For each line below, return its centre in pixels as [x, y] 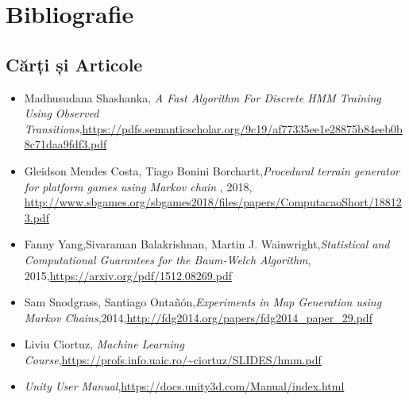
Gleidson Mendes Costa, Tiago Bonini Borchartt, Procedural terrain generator [212, 170]
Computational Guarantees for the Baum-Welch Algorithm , [168, 259]
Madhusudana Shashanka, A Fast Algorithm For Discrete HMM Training [203, 97]
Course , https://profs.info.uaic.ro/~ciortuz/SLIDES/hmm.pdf [173, 359]
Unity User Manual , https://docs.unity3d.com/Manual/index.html [184, 386]
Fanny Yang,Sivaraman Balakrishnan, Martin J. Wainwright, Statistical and [207, 244]
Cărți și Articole [74, 64]
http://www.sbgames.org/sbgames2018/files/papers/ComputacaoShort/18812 [213, 202]
